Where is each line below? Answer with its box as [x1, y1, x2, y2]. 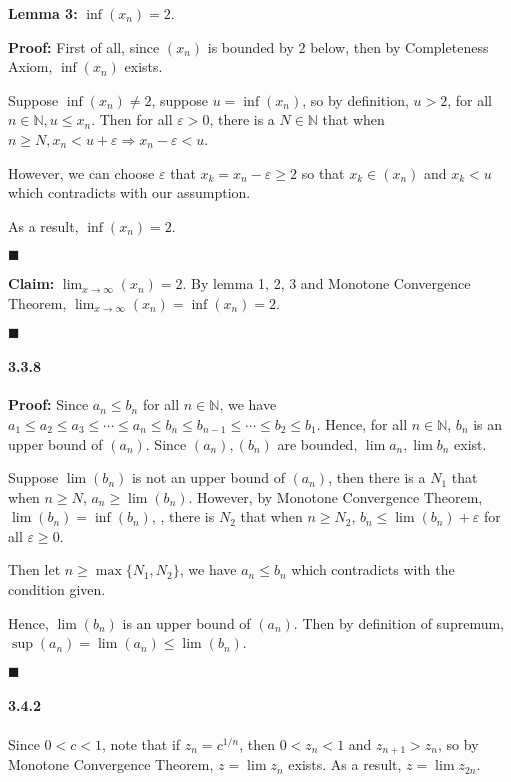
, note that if [101, 733, 181, 754]
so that [301, 162, 345, 183]
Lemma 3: [8, 3, 78, 23]
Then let [8, 559, 61, 580]
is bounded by [207, 36, 294, 57]
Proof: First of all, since [8, 36, 160, 57]
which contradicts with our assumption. [8, 182, 251, 203]
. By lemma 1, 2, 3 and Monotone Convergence [182, 273, 471, 294]
